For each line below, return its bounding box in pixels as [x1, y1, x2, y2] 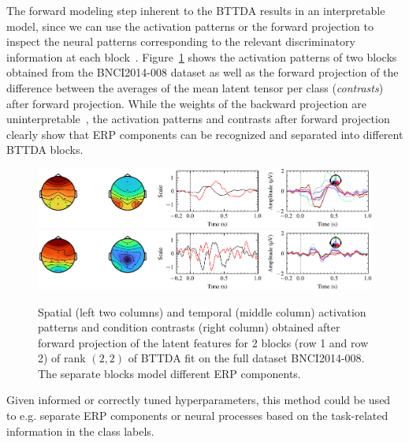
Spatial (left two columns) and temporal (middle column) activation [38, 303, 366, 320]
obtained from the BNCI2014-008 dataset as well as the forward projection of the [6, 64, 399, 81]
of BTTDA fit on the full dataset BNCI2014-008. [128, 350, 365, 366]
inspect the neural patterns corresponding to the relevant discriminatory [6, 33, 355, 50]
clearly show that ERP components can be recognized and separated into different [6, 125, 403, 142]
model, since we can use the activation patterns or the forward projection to [6, 17, 374, 34]
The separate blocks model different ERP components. [38, 365, 301, 381]
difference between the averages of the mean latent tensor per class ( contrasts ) [6, 79, 384, 96]
